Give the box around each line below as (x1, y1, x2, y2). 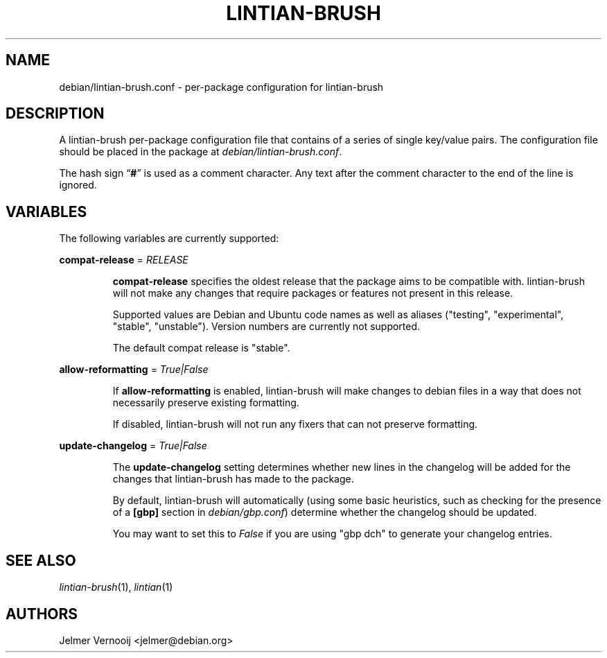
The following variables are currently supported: (59, 232, 279, 245)
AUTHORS (6, 605, 78, 623)
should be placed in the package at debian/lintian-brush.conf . (59, 146, 342, 158)
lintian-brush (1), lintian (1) (59, 581, 173, 594)
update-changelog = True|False (59, 440, 207, 452)
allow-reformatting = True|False (59, 363, 209, 376)
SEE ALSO (6, 551, 76, 569)
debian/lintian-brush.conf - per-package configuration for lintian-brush (59, 80, 384, 93)
